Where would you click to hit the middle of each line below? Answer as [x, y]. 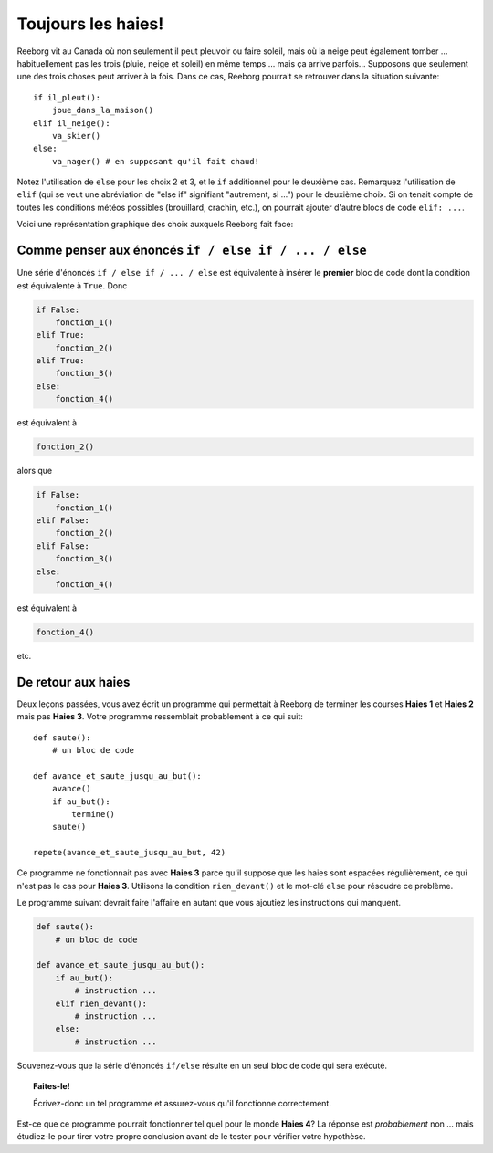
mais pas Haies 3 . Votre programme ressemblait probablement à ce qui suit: [160, 717]
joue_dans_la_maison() [103, 110]
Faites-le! [52, 1086]
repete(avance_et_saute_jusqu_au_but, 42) [130, 853]
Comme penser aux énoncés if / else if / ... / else [192, 251]
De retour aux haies [73, 681]
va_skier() [76, 136]
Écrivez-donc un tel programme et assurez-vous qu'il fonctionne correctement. [183, 1103]
